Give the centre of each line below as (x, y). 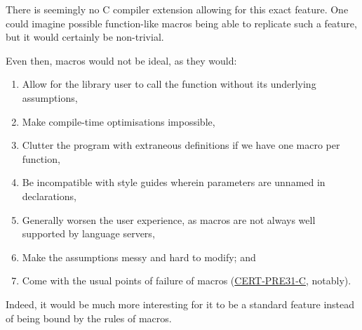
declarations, (49, 196)
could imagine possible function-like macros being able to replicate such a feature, (181, 23)
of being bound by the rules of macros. (89, 318)
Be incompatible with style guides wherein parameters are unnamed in (174, 182)
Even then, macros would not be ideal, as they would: (121, 60)
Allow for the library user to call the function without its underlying (169, 84)
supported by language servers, (88, 233)
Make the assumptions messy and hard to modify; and (139, 257)
